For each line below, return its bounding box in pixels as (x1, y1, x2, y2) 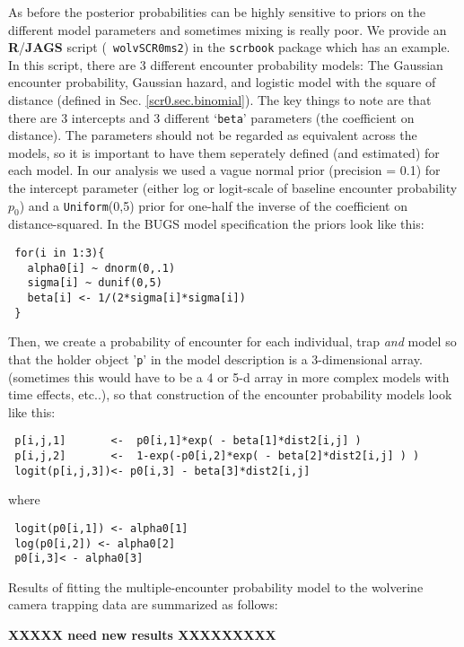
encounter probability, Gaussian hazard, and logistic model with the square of (8, 73, 436, 92)
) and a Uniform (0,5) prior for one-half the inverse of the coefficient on (19, 196, 407, 214)
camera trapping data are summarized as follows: (8, 595, 278, 614)
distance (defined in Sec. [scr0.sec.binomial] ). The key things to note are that (8, 91, 432, 109)
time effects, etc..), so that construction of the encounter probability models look (8, 385, 452, 404)
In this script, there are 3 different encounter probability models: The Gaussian (8, 55, 443, 74)
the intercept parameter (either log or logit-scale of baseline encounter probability (8, 179, 458, 197)
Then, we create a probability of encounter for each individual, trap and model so (8, 332, 457, 351)
